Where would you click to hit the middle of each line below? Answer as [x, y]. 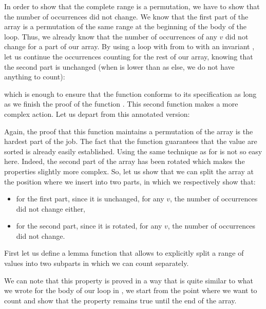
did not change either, [51, 208]
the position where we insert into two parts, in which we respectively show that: [130, 181]
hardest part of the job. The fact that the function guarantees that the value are [131, 141]
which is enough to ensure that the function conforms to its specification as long [130, 94]
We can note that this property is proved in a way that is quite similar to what [129, 280]
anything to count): [35, 77]
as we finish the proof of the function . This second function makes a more [121, 104]
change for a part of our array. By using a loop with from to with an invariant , [129, 46]
